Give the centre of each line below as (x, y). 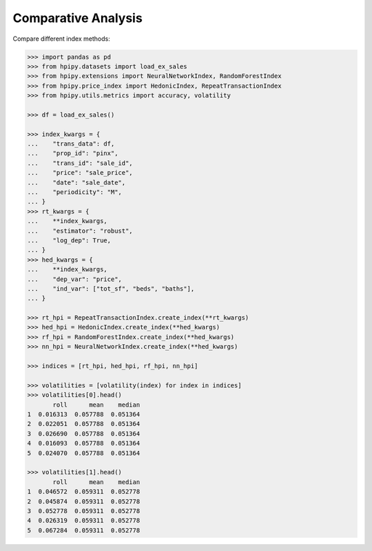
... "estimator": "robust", (80, 231)
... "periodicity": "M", (74, 192)
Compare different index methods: (61, 39)
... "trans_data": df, (71, 144)
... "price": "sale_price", (80, 173)
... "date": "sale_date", (76, 182)
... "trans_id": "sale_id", (80, 163)
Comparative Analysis (77, 18)
